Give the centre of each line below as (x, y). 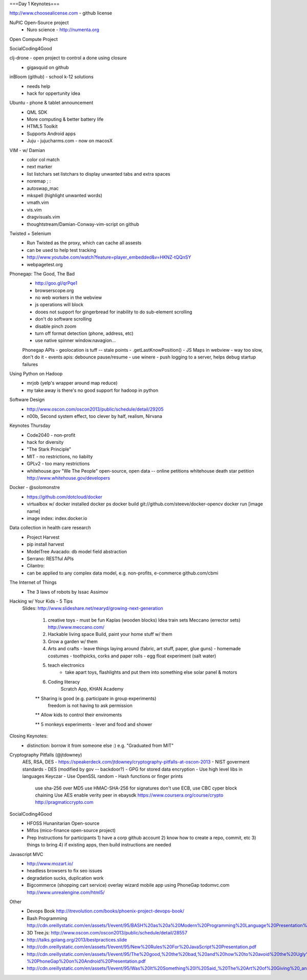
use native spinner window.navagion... (75, 340)
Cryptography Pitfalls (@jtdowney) (46, 755)
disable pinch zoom (56, 326)
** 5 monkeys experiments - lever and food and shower (94, 724)
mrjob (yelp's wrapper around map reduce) (72, 383)
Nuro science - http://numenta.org (63, 30)
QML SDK (37, 112)
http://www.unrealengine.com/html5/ (66, 892)
